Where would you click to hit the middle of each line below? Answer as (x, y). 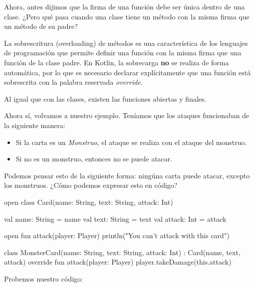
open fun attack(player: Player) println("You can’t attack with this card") (117, 235)
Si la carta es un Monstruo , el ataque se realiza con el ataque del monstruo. (131, 142)
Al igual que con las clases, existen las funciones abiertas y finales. (105, 98)
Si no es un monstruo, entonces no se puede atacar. (94, 159)
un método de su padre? (41, 26)
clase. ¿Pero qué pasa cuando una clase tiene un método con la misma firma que (127, 16)
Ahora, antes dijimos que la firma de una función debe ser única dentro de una (125, 6)
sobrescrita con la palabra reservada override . (73, 82)
